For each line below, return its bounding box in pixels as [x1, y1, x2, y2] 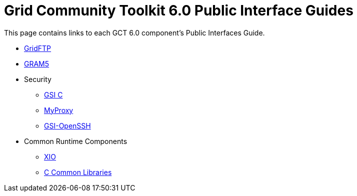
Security [24, 74, 51, 83]
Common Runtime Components [24, 136, 127, 145]
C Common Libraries [44, 167, 112, 176]
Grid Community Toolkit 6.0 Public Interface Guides [4, 2, 353, 19]
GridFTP [24, 43, 51, 52]
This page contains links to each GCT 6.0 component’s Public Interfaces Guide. [4, 28, 265, 37]
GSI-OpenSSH [44, 121, 91, 130]
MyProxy [44, 105, 73, 114]
